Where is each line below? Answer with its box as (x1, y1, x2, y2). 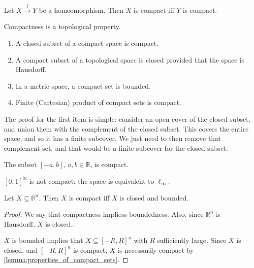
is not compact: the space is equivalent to (29, 175, 154, 186)
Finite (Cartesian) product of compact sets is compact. (15, 97, 181, 107)
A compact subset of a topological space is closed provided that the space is (15, 54, 245, 65)
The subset (4, 159, 37, 169)
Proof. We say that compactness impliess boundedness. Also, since (4, 209, 204, 219)
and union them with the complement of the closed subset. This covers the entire (4, 123, 249, 134)
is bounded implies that (12, 235, 83, 245)
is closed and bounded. (120, 192, 189, 202)
